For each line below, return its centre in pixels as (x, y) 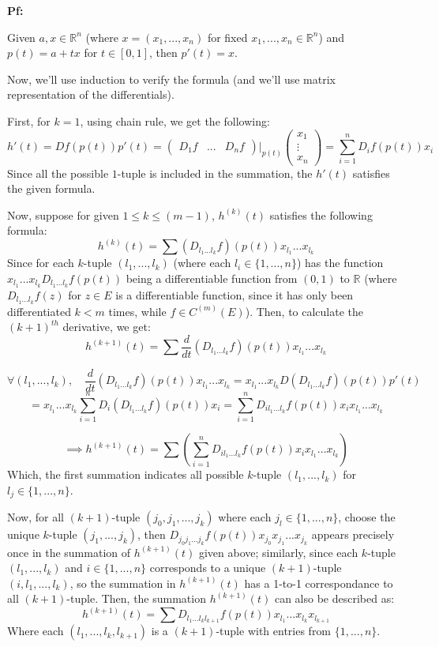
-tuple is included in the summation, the (215, 173)
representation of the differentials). (91, 94)
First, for (29, 120)
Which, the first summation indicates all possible (126, 474)
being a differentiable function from (212, 278)
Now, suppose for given (63, 214)
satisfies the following (321, 214)
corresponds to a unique (208, 568)
